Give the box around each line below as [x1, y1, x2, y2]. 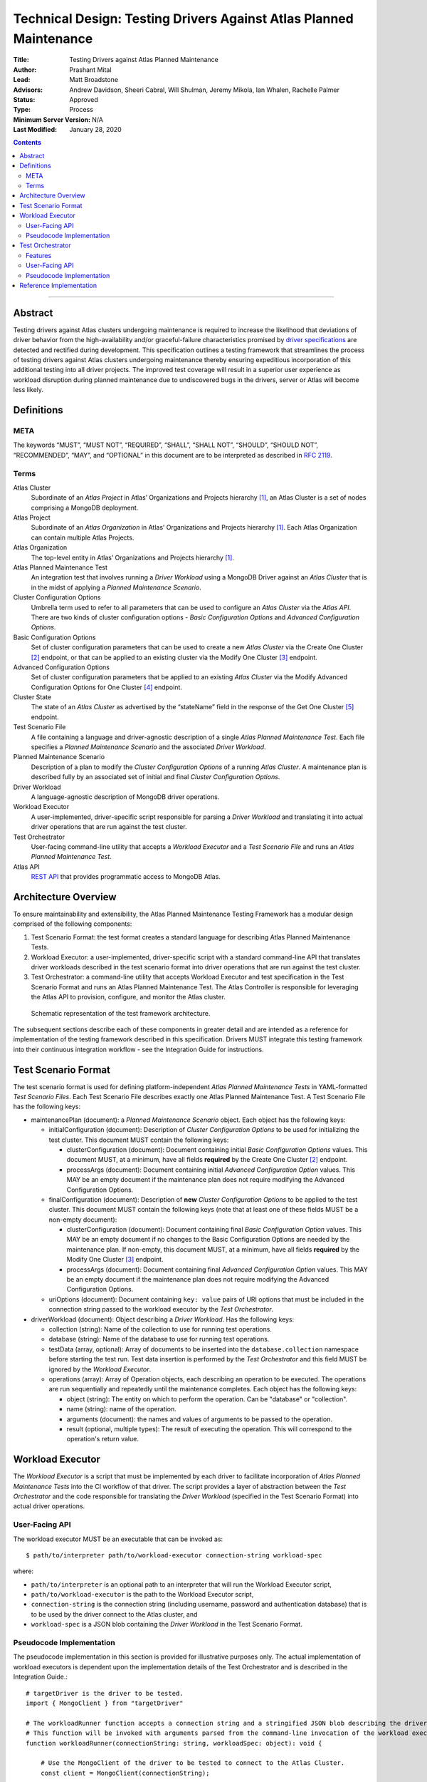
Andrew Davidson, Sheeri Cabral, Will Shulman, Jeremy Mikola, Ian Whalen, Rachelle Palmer [69, 86, 339, 94]
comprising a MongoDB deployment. [31, 503, 139, 512]
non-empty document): [48, 1215, 117, 1224]
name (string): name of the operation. [66, 1405, 177, 1413]
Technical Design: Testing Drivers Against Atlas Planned [13, 11, 354, 26]
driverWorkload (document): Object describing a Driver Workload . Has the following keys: [31, 1315, 295, 1324]
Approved [69, 95, 99, 103]
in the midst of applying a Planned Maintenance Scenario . [31, 583, 202, 592]
